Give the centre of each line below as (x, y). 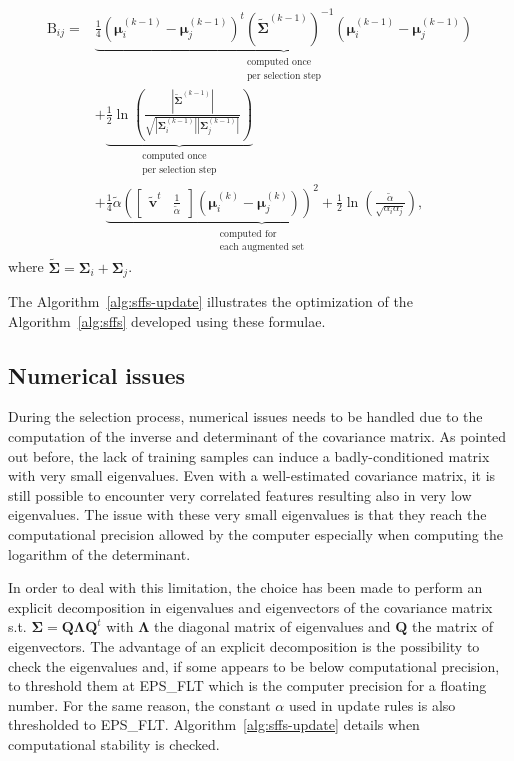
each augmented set (262, 246)
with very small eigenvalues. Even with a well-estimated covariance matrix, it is (252, 475)
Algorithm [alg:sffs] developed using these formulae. (167, 320)
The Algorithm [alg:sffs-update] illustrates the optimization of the (210, 301)
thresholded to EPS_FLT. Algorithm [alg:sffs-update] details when (214, 724)
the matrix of (453, 626)
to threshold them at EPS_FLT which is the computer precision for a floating (247, 685)
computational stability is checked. (114, 743)
